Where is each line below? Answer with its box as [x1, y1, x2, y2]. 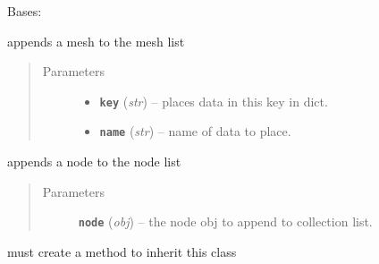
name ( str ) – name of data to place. [99, 122, 291, 141]
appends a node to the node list [7, 152, 181, 171]
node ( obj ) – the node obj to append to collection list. [78, 212, 373, 231]
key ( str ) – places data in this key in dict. [99, 91, 328, 110]
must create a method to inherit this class [7, 242, 237, 260]
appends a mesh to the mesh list [7, 31, 185, 50]
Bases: [7, 2, 42, 20]
